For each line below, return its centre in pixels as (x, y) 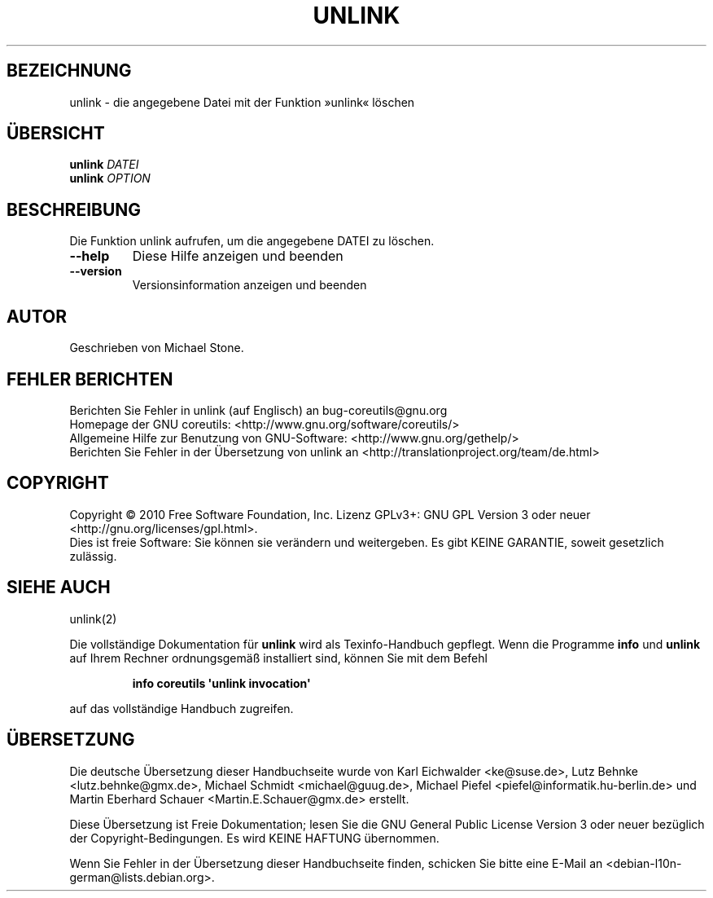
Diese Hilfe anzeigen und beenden (238, 256)
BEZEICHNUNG (69, 71)
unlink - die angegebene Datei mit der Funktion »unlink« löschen (242, 102)
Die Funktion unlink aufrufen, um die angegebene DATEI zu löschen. (252, 241)
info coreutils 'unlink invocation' (221, 683)
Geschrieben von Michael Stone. (157, 348)
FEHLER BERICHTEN (90, 379)
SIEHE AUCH (59, 588)
